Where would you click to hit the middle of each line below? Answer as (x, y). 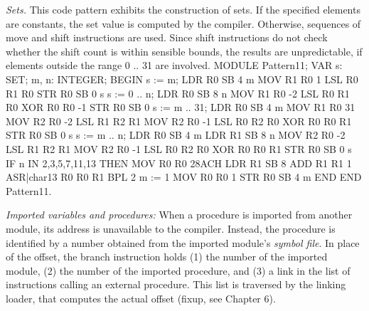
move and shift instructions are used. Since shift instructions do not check (167, 37)
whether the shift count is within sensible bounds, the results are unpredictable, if (184, 51)
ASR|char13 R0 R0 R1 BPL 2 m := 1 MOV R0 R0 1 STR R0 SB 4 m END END (184, 177)
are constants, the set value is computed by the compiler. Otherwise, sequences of (183, 23)
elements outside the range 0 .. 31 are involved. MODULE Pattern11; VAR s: (174, 65)
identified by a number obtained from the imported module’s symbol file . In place (183, 242)
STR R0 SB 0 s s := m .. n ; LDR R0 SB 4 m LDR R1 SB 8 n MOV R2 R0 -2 (176, 135)
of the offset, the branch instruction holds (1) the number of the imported (167, 257)
